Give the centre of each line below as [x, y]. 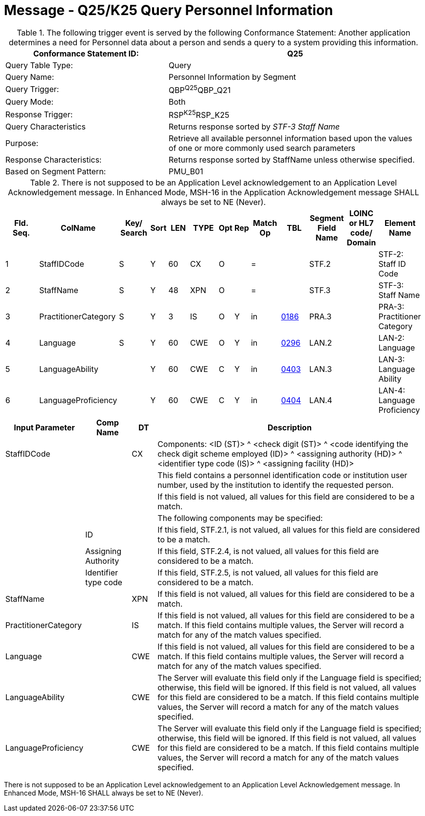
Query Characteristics [46, 127]
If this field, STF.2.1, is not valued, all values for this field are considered [289, 530]
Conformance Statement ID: [86, 53]
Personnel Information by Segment [232, 77]
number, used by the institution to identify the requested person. [276, 485]
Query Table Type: [39, 65]
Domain [361, 243]
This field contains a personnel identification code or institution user [282, 475]
